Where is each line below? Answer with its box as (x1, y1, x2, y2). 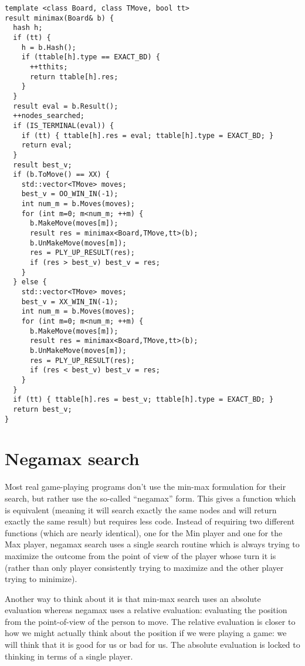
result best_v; (13, 160, 72, 169)
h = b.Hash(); (21, 43, 76, 52)
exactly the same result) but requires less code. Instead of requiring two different (5, 515, 295, 527)
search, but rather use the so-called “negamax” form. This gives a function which (5, 492, 296, 504)
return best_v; (13, 405, 72, 413)
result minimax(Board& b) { (5, 14, 114, 22)
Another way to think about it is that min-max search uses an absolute (5, 592, 261, 604)
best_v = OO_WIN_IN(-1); (21, 190, 118, 199)
